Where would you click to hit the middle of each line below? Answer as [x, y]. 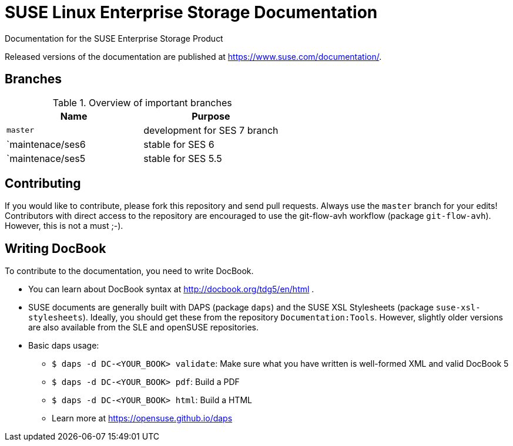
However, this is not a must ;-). [64, 226]
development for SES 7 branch [211, 130]
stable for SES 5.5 [183, 158]
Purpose [211, 116]
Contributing [43, 184]
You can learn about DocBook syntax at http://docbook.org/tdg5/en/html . [171, 289]
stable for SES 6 [179, 144]
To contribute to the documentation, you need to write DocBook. [129, 271]
